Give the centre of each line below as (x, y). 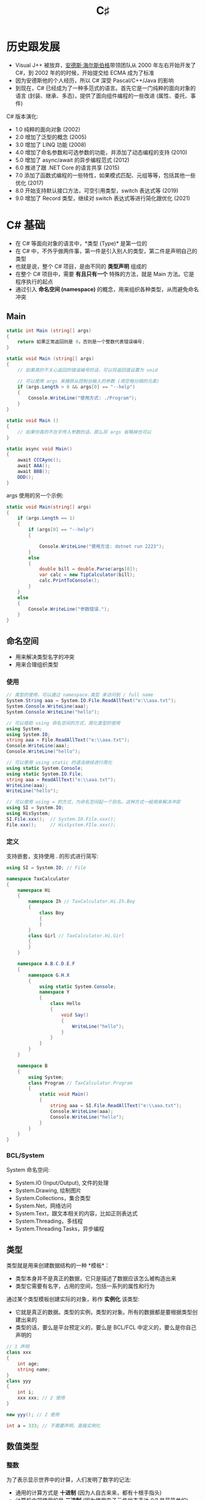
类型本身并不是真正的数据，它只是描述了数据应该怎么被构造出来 (95, 1278)
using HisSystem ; (28, 814)
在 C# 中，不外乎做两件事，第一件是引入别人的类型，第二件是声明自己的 (106, 251)
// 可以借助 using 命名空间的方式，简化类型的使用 (63, 723)
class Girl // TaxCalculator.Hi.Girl (76, 936)
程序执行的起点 (34, 282)
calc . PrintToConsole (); (69, 581)
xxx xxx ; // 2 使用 (41, 1398)
